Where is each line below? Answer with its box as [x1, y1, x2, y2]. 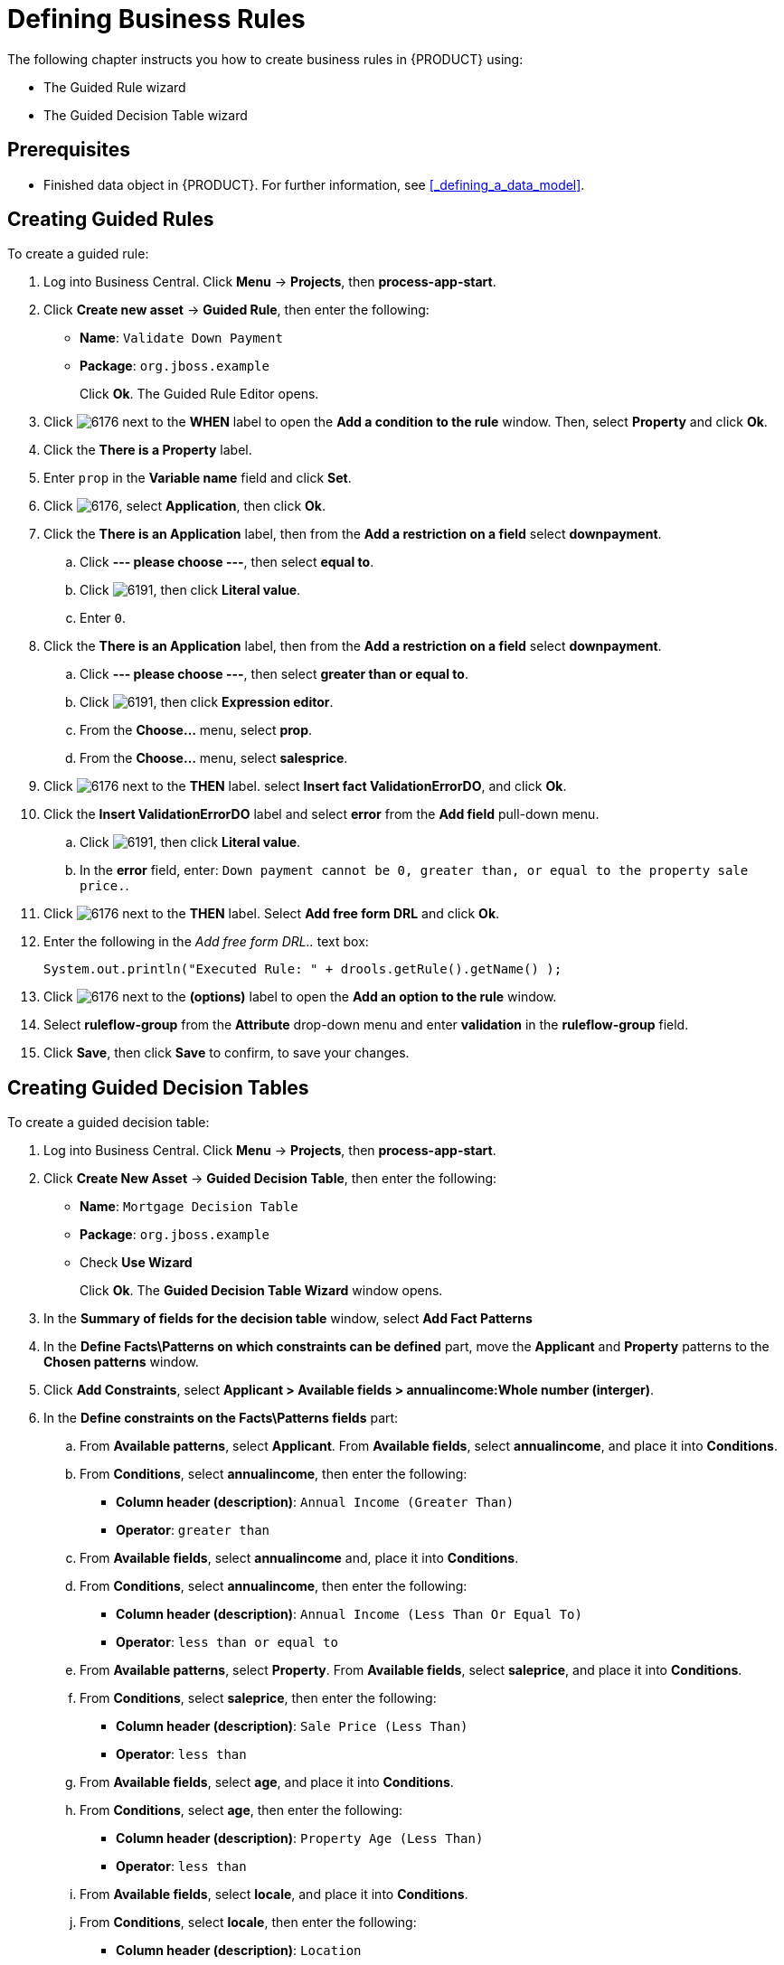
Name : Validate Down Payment [80, 330, 283, 346]
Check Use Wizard [80, 1255, 193, 1271]
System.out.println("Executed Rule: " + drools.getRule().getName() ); [43, 962, 562, 977]
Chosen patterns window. [43, 1354, 199, 1370]
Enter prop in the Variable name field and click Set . [43, 470, 352, 486]
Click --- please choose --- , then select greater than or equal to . [80, 666, 468, 682]
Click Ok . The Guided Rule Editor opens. [80, 386, 319, 402]
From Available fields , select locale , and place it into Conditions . [80, 1886, 468, 1903]
